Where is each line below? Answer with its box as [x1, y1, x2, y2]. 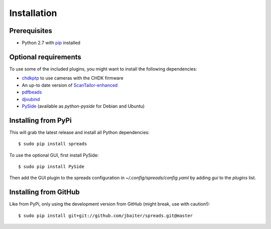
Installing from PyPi [9, 116, 72, 124]
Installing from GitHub [9, 188, 80, 196]
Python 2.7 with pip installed [22, 40, 80, 46]
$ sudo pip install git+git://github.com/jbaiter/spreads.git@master [18, 212, 193, 218]
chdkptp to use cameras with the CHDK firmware [22, 75, 124, 81]
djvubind [22, 96, 40, 102]
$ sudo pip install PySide [18, 164, 85, 169]
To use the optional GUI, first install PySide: [9, 152, 99, 158]
